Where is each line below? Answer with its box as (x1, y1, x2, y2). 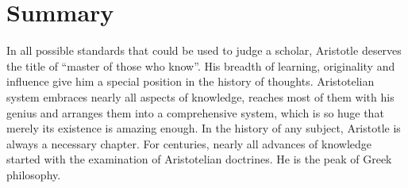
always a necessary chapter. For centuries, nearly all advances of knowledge (6, 135, 372, 152)
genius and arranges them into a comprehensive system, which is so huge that (6, 104, 384, 121)
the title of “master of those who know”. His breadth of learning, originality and (6, 57, 395, 74)
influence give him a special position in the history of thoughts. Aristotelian (6, 73, 375, 90)
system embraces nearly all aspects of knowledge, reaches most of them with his (6, 88, 395, 105)
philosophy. (6, 166, 61, 182)
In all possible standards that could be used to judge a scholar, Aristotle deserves (6, 42, 402, 59)
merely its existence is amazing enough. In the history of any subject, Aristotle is (6, 120, 401, 136)
